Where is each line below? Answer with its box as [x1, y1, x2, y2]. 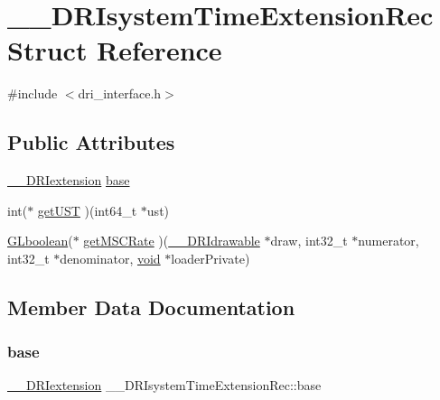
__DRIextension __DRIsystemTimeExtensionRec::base [7, 376, 322, 395]
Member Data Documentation [7, 293, 295, 321]
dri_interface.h [78, 84, 162, 103]
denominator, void [60, 248, 161, 267]
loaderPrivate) [171, 248, 250, 267]
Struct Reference [7, 32, 222, 69]
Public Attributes [7, 128, 175, 156]
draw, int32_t [270, 231, 348, 250]
